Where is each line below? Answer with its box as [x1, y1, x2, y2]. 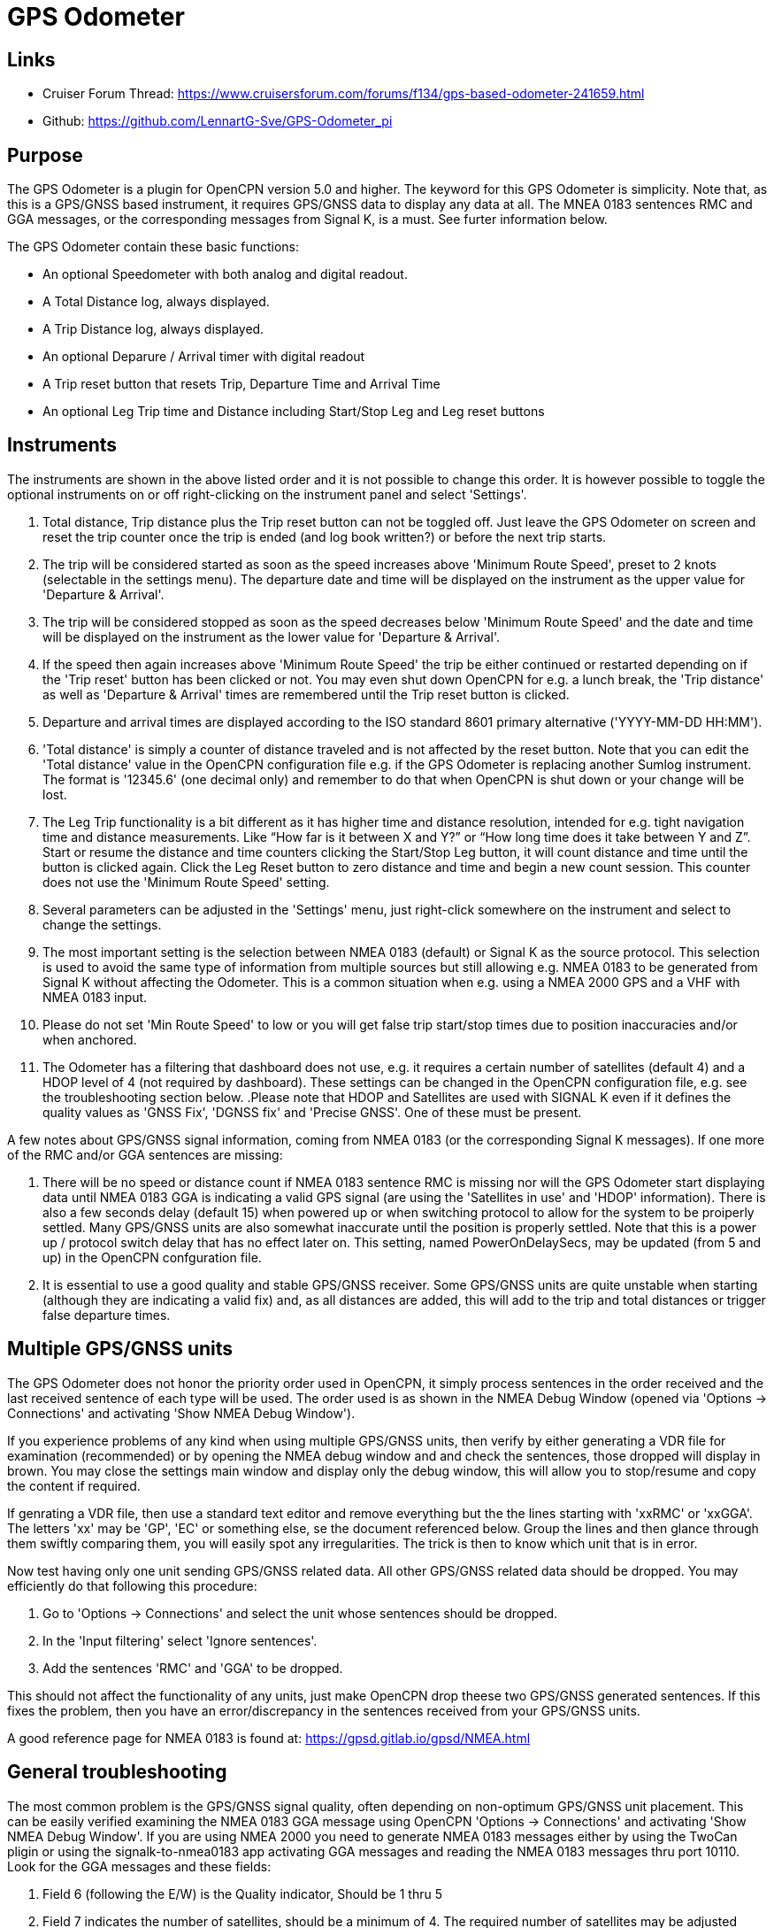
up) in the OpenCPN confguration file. [42, 1249, 262, 1265]
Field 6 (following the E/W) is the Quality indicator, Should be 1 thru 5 [42, 1886, 443, 1901]
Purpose [7, 143, 83, 166]
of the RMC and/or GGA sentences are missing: [7, 1146, 283, 1162]
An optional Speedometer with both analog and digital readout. [42, 266, 408, 282]
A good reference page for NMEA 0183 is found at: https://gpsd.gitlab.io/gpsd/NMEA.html [7, 1730, 531, 1746]
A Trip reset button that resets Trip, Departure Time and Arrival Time [42, 376, 441, 392]
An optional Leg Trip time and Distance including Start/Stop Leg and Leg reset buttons [42, 404, 545, 420]
